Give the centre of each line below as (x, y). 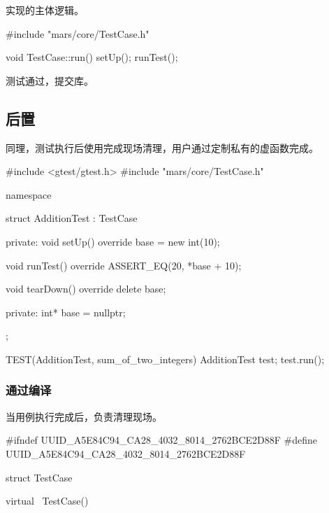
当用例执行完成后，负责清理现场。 (84, 416)
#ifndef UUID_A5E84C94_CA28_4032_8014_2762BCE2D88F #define (162, 440)
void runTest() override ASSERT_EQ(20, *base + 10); (124, 265)
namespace (29, 194)
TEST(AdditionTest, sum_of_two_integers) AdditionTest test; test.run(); (165, 359)
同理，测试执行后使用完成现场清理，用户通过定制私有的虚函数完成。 (162, 147)
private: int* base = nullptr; (66, 312)
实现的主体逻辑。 (45, 10)
